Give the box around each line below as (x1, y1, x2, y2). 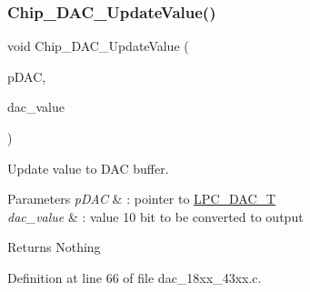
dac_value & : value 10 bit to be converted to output (7, 206, 304, 226)
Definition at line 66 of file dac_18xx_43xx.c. (7, 267, 262, 287)
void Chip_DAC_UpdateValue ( (7, 36, 189, 55)
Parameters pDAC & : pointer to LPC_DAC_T (7, 189, 276, 208)
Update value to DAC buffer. (7, 158, 169, 177)
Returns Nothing (7, 237, 101, 257)
